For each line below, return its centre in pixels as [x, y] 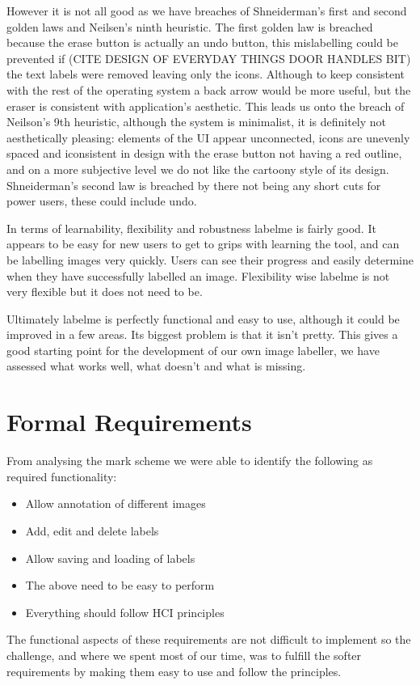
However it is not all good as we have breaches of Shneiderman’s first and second [207, 11]
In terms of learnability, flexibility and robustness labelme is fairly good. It [191, 228]
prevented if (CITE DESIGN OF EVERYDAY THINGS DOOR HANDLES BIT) [209, 58]
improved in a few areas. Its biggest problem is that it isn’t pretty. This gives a [202, 334]
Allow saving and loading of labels [110, 558]
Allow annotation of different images [115, 503]
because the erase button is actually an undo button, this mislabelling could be [203, 42]
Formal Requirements [129, 422]
